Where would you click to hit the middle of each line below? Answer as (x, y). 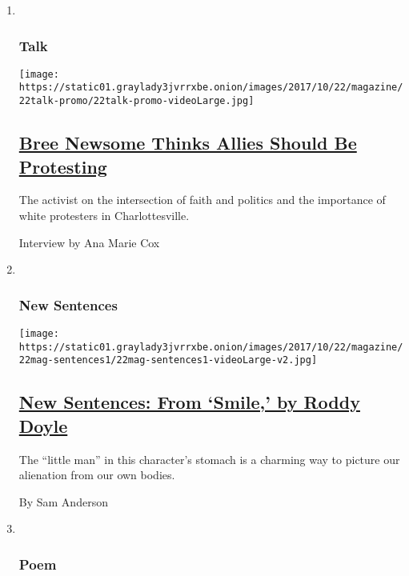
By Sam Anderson (63, 501)
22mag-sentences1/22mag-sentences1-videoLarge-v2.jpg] (168, 360)
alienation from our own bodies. (97, 475)
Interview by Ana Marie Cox (89, 242)
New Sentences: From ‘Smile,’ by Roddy (189, 402)
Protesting (63, 166)
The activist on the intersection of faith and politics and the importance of (202, 200)
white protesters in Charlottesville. (104, 215)
